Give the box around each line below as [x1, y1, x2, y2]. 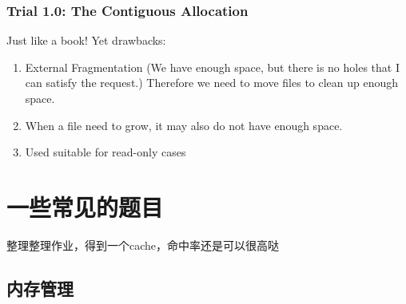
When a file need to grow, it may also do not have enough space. [25, 116, 343, 133]
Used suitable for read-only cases [25, 144, 186, 160]
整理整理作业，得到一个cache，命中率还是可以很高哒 [6, 236, 280, 253]
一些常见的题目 [6, 190, 164, 223]
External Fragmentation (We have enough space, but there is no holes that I [25, 58, 400, 75]
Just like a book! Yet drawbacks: [6, 32, 166, 49]
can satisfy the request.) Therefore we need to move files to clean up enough [25, 74, 399, 91]
